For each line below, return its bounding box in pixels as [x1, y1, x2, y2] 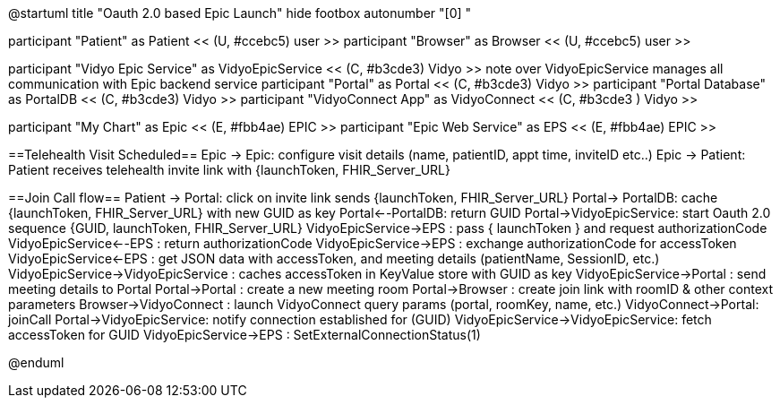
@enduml [8, 355, 64, 370]
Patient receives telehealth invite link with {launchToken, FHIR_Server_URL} [8, 162, 450, 177]
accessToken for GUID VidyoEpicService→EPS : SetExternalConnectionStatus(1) [8, 327, 481, 342]
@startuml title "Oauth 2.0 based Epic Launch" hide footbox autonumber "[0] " [8, 5, 472, 21]
